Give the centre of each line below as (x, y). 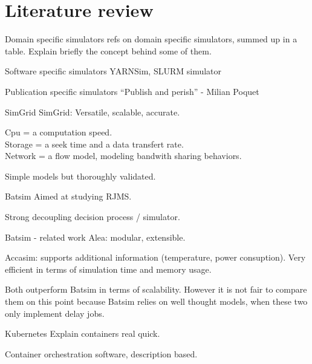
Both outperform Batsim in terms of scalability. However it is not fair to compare (156, 289)
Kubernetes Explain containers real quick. (83, 333)
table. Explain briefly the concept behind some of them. (108, 50)
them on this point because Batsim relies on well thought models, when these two (156, 301)
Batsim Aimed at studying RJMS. (68, 196)
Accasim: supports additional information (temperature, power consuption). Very (155, 257)
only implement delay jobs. (55, 313)
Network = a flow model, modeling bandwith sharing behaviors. (123, 156)
